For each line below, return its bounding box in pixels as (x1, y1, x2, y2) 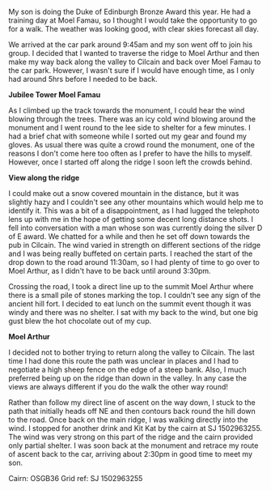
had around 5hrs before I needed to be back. (8, 75, 158, 83)
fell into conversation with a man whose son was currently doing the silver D (8, 223, 263, 232)
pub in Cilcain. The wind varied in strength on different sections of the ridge (8, 241, 261, 249)
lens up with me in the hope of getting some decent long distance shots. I (8, 215, 253, 224)
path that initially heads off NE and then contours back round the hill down (8, 407, 256, 415)
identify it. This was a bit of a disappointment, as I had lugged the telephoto (8, 206, 260, 215)
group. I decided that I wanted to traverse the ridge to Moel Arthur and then (8, 49, 260, 58)
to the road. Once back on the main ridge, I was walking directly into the (8, 415, 248, 424)
